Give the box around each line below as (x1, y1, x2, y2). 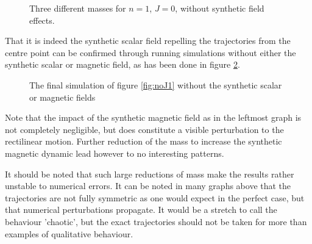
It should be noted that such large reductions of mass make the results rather (5, 167, 294, 180)
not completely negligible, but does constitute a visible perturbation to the (5, 123, 284, 135)
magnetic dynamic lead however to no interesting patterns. (5, 146, 224, 159)
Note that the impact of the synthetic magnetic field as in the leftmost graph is (5, 111, 302, 124)
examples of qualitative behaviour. (5, 227, 133, 240)
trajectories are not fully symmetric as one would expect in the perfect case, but (5, 191, 305, 204)
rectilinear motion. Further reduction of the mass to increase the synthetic (5, 135, 282, 148)
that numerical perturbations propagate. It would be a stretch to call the (5, 203, 277, 216)
